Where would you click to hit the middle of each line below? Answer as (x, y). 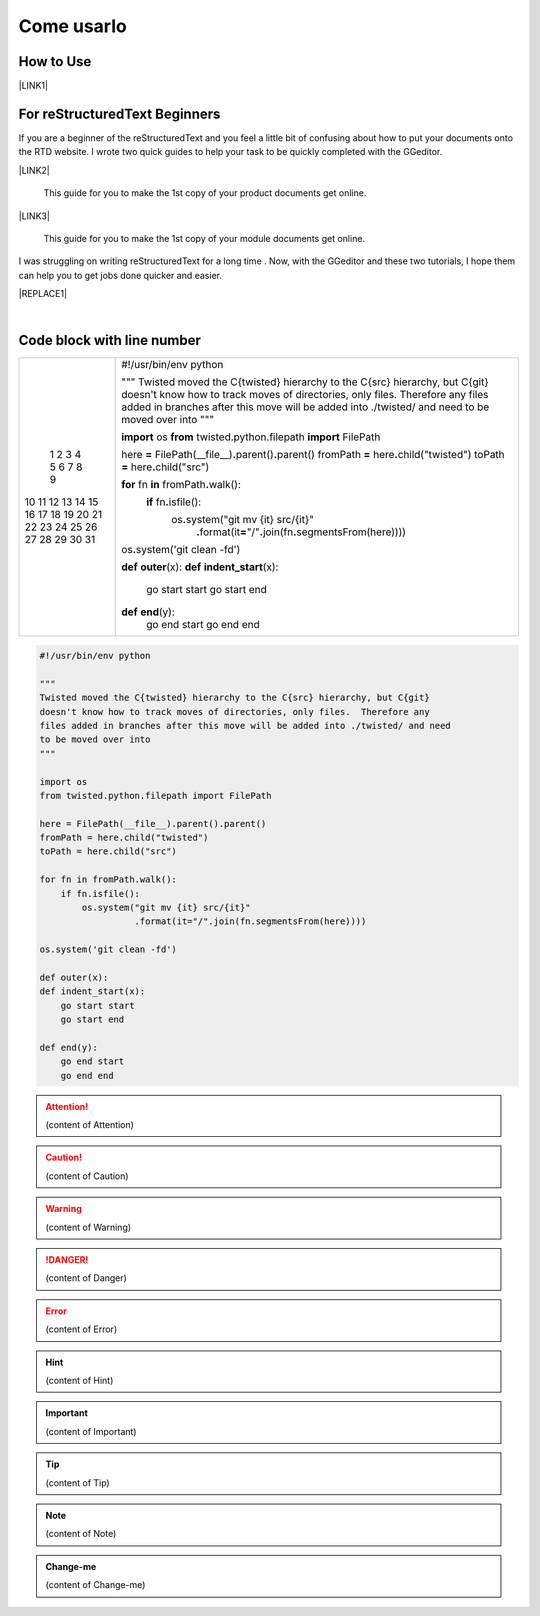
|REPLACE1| (43, 294)
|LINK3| (34, 216)
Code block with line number (110, 340)
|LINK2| (34, 170)
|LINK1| (33, 86)
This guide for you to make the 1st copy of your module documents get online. (204, 238)
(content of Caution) (87, 1176)
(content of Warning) (88, 1227)
